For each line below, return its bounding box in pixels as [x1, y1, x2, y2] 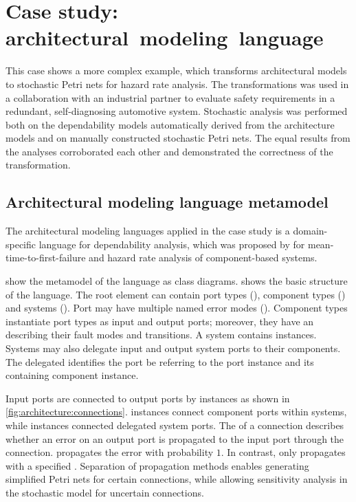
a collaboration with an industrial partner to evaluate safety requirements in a [5, 90, 335, 105]
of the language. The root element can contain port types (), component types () [5, 287, 346, 301]
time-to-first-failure [5, 250, 86, 265]
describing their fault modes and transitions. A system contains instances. [5, 327, 317, 342]
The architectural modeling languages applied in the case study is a [5, 223, 290, 238]
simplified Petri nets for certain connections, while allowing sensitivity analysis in [5, 472, 348, 486]
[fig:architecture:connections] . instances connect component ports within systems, [5, 404, 347, 419]
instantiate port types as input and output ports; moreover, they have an [5, 314, 314, 328]
